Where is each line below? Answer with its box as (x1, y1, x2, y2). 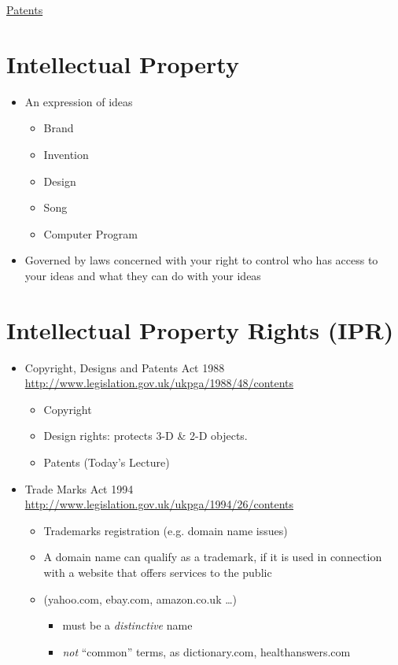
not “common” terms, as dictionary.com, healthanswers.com (62, 643, 351, 659)
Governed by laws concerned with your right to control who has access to (24, 252, 378, 268)
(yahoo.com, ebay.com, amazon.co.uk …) (43, 590, 238, 607)
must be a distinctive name (62, 617, 193, 634)
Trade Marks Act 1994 (24, 480, 134, 497)
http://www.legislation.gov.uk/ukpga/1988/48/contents (24, 375, 294, 391)
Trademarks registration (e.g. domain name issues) (43, 522, 288, 538)
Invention (43, 146, 89, 162)
